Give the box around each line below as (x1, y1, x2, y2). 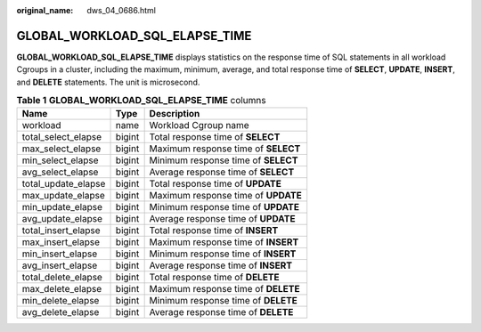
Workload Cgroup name (149, 119, 249, 132)
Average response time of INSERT (149, 259, 293, 271)
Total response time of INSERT (149, 224, 279, 237)
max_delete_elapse (21, 283, 102, 296)
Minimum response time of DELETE (149, 295, 298, 307)
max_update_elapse (21, 190, 106, 202)
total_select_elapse (21, 131, 102, 143)
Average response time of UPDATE (149, 213, 296, 225)
